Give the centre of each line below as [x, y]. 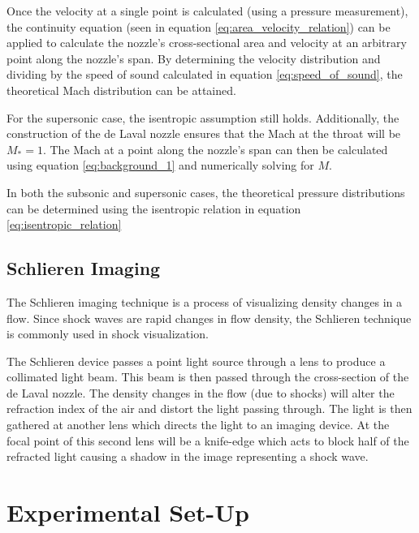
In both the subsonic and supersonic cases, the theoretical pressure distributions [206, 192]
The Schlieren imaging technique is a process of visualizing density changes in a [205, 301]
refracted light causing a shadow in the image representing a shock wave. [188, 456]
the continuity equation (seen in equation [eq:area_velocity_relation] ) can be [199, 26]
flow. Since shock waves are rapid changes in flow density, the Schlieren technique [209, 318]
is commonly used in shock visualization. [108, 334]
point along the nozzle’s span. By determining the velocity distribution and [194, 58]
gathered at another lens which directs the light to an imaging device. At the [198, 425]
